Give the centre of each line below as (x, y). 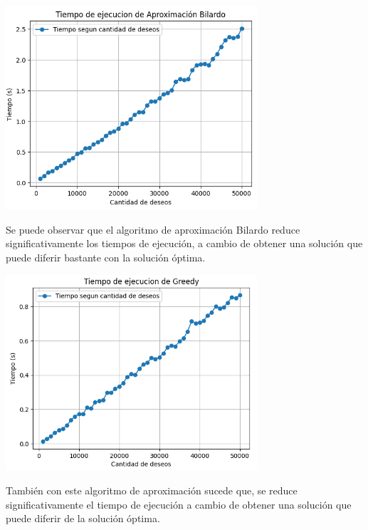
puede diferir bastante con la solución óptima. (106, 258)
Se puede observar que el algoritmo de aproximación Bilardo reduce (153, 229)
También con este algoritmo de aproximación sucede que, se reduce (152, 490)
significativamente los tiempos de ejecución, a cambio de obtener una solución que (184, 243)
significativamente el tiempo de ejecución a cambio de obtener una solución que (179, 504)
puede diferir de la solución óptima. (83, 518)
